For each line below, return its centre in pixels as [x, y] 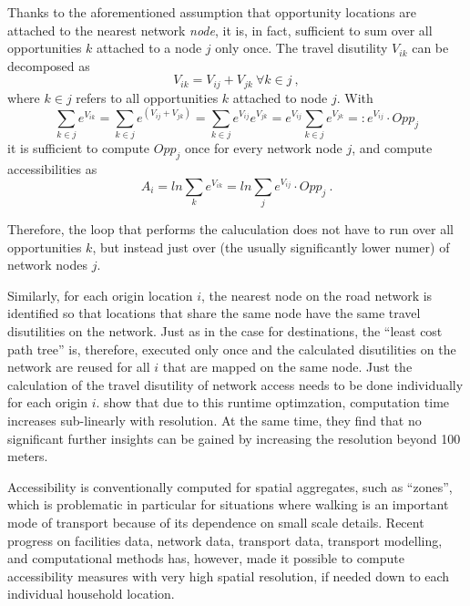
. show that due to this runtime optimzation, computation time [273, 402]
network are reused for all [79, 367]
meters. [28, 456]
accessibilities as [52, 169]
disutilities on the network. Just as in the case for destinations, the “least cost [225, 331]
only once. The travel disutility [301, 48]
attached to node [280, 97]
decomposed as [49, 65]
